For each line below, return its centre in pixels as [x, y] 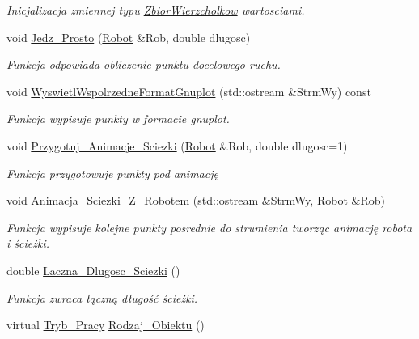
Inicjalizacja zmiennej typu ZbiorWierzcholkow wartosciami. [156, 10]
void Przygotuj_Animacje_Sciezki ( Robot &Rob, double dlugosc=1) [177, 145]
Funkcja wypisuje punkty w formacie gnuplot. [118, 119]
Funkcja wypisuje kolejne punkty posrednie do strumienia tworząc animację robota [209, 227]
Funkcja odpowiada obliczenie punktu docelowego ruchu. [144, 64]
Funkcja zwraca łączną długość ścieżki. [102, 297]
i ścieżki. [28, 243]
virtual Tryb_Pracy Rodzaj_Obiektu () [106, 325]
